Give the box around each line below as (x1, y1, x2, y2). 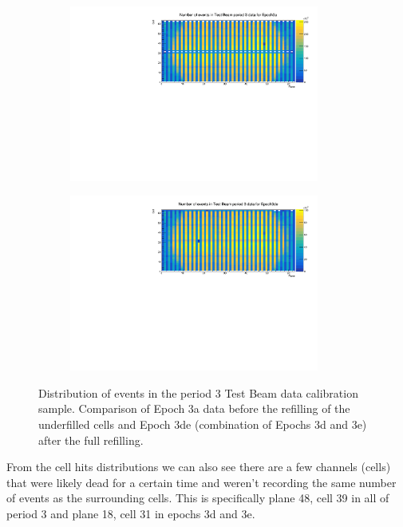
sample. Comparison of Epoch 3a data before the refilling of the (38, 400, 350, 417)
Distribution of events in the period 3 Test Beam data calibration (38, 384, 358, 401)
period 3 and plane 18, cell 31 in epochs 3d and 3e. (6, 505, 255, 521)
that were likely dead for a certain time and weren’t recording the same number (6, 474, 397, 490)
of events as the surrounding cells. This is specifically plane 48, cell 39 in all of (6, 489, 389, 506)
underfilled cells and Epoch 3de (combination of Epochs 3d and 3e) (38, 415, 367, 432)
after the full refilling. (38, 431, 144, 448)
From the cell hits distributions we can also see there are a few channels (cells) (6, 458, 391, 475)
